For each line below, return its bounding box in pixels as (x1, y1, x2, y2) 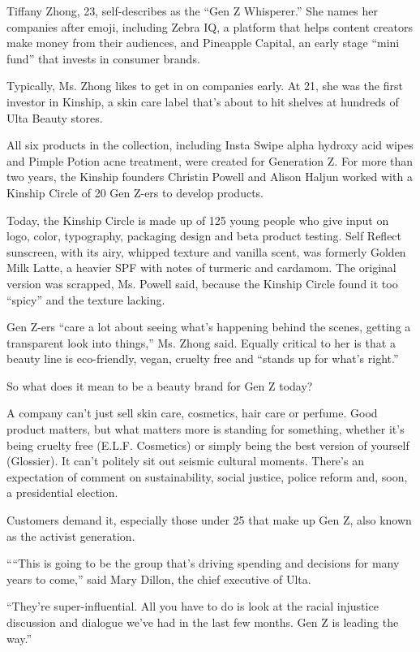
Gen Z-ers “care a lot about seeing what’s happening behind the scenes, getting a (6, 318, 411, 335)
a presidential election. (6, 484, 118, 501)
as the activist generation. (6, 527, 135, 544)
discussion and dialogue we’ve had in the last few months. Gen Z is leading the (6, 614, 399, 630)
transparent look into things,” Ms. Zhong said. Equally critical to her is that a (6, 334, 396, 351)
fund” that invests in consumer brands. (6, 50, 200, 67)
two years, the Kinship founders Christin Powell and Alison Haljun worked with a (6, 168, 413, 185)
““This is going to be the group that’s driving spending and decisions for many (6, 555, 400, 572)
